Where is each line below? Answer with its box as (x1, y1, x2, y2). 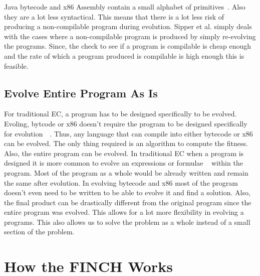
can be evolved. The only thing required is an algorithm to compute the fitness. (4, 138, 248, 149)
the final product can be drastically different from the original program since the (4, 197, 251, 207)
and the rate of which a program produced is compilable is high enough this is (4, 50, 244, 61)
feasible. (4, 60, 29, 71)
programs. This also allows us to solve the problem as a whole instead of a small (4, 216, 250, 227)
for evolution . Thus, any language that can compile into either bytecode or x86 (4, 128, 253, 139)
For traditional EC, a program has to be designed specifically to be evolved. (4, 108, 237, 119)
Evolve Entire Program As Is (4, 85, 158, 100)
